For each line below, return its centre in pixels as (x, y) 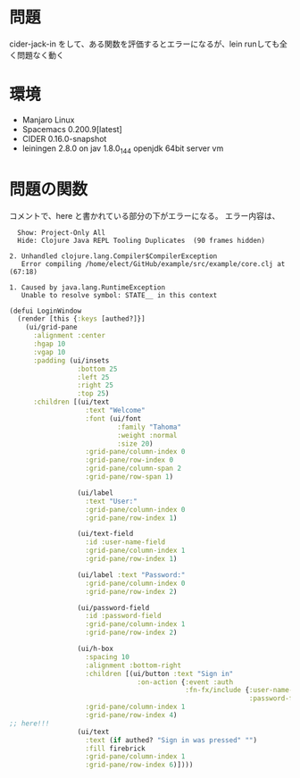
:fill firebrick (115, 749)
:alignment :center (69, 336)
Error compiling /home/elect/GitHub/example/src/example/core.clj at (153, 264)
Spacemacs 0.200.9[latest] (72, 129)
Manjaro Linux (48, 120)
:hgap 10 (49, 344)
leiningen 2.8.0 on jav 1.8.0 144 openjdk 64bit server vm (123, 149)
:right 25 (96, 385)
